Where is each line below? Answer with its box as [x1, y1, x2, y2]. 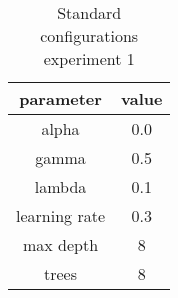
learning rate [16, 204, 105, 227]
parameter [19, 87, 102, 110]
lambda [34, 175, 87, 198]
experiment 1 [43, 47, 135, 70]
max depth [22, 233, 99, 256]
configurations [40, 24, 139, 47]
